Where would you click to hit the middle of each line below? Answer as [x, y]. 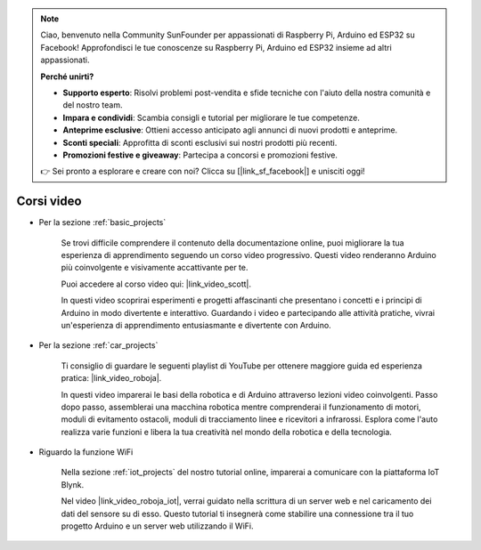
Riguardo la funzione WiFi [86, 452]
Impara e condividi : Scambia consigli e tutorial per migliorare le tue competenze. [211, 117]
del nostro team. [93, 105]
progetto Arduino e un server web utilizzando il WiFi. [157, 526]
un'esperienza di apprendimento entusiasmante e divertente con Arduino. [196, 325]
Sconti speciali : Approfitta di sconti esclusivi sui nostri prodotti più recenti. [200, 142]
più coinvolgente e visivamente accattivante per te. [155, 268]
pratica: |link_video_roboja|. [111, 378]
